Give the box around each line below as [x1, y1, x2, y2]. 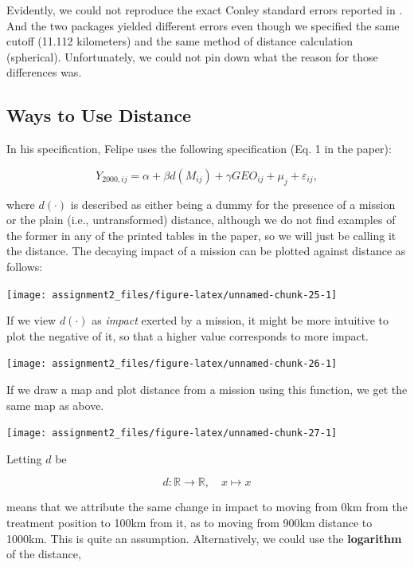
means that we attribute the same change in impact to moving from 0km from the [6, 498, 408, 515]
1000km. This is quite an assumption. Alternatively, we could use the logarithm [6, 530, 402, 546]
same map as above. [6, 396, 104, 413]
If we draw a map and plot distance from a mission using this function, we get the [6, 381, 408, 398]
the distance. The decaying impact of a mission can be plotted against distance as [6, 242, 406, 259]
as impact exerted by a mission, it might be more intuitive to [92, 312, 389, 329]
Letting [6, 450, 42, 467]
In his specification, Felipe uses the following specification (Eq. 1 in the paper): [6, 140, 392, 157]
